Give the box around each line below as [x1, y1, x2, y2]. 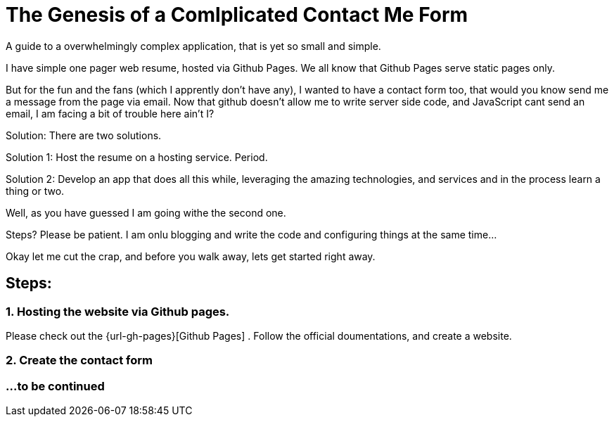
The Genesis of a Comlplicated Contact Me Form [6, 3, 468, 27]
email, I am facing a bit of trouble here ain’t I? [6, 107, 215, 120]
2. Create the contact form [6, 353, 153, 368]
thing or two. [6, 184, 65, 197]
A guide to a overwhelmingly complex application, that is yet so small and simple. [6, 39, 381, 52]
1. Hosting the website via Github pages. [6, 304, 230, 319]
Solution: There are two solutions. [6, 129, 162, 141]
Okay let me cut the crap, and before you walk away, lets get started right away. [6, 250, 376, 262]
